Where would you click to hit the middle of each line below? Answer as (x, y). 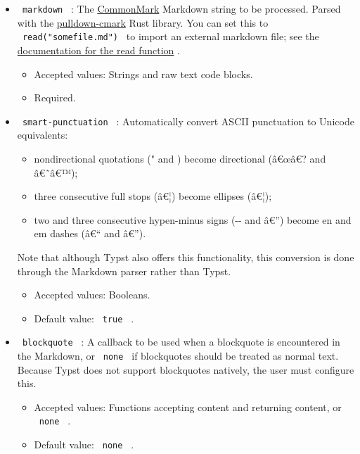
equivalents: (43, 135)
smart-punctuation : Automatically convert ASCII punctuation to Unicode (188, 121)
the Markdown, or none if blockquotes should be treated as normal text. (178, 355)
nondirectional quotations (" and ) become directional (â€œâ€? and (180, 158)
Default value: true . (84, 318)
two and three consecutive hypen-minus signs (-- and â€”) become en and (193, 219)
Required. (55, 97)
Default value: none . (84, 444)
